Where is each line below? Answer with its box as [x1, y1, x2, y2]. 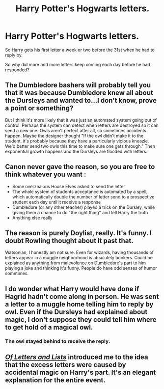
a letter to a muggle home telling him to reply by [5, 300, 154, 308]
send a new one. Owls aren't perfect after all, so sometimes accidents [5, 127, 146, 133]
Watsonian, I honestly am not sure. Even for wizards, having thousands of [5, 250, 154, 255]
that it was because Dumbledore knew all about [5, 89, 153, 97]
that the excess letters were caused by [5, 361, 126, 369]
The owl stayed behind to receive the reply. [5, 337, 110, 344]
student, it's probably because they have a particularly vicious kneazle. [5, 138, 149, 144]
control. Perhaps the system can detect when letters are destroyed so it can [5, 122, 159, 128]
